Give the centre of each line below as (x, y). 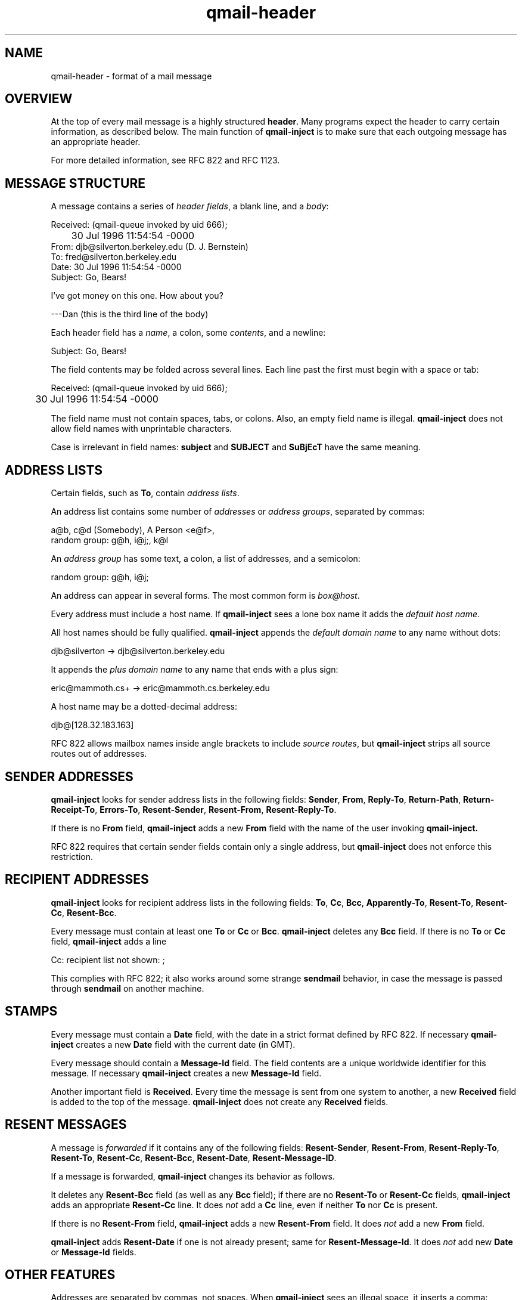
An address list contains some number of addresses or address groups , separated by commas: (238, 512)
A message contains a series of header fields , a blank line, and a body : (190, 206)
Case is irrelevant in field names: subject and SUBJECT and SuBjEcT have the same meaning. (236, 447)
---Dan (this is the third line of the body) (130, 314)
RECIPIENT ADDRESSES (77, 880)
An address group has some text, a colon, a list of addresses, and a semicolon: (206, 559)
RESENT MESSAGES (66, 1125)
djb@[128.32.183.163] (92, 725)
